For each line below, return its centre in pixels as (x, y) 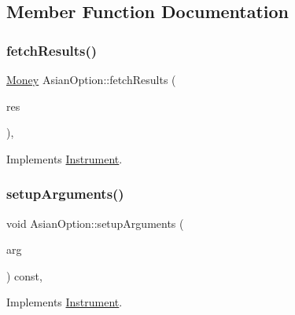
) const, (24, 275)
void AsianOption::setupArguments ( (95, 223)
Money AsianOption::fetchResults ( (91, 79)
